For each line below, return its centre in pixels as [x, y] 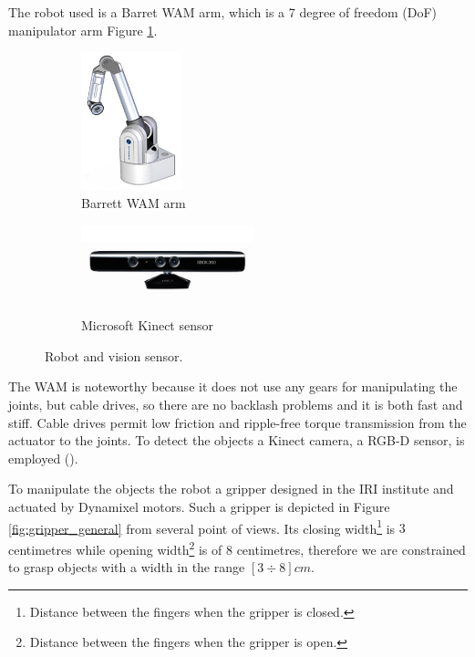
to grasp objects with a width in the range [127, 567]
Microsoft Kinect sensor [147, 325]
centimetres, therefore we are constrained [351, 549]
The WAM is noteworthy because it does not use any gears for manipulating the [233, 386]
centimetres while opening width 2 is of [115, 547]
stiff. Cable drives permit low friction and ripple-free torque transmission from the [237, 422]
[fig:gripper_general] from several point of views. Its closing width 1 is [202, 527]
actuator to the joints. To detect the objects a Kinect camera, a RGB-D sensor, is [237, 440]
